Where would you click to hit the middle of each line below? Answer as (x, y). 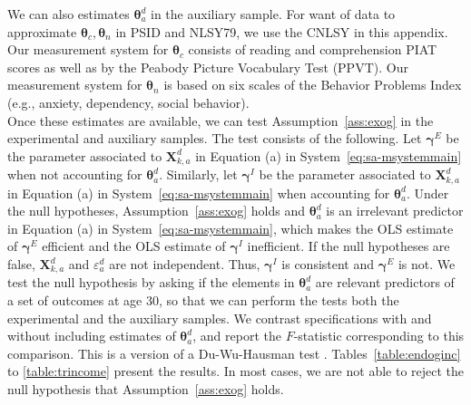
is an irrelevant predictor (395, 211)
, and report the (237, 336)
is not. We (427, 264)
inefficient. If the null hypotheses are (348, 246)
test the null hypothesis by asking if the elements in (151, 282)
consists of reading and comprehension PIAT (313, 49)
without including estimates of (92, 336)
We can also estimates (69, 14)
